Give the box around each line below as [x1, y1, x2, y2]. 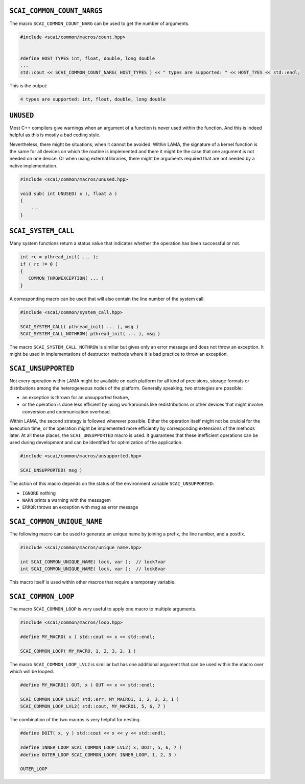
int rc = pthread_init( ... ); [20, 254, 99, 260]
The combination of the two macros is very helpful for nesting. [9, 717, 141, 723]
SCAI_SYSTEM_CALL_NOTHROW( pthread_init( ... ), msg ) [20, 331, 160, 336]
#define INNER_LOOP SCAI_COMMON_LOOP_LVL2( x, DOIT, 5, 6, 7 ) [20, 745, 182, 750]
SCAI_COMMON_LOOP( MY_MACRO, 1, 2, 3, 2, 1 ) [20, 648, 136, 654]
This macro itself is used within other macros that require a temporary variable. [9, 579, 176, 585]
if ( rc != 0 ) [20, 261, 58, 267]
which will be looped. [9, 669, 55, 675]
